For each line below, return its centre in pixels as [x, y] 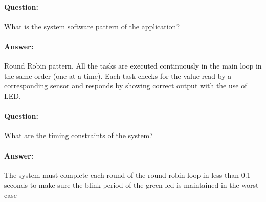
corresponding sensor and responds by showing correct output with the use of [126, 86]
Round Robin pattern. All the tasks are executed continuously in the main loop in [133, 66]
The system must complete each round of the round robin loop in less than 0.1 [127, 175]
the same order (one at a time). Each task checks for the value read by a [118, 75]
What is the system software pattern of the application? [92, 26]
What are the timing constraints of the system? [79, 135]
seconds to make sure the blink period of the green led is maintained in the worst [131, 185]
